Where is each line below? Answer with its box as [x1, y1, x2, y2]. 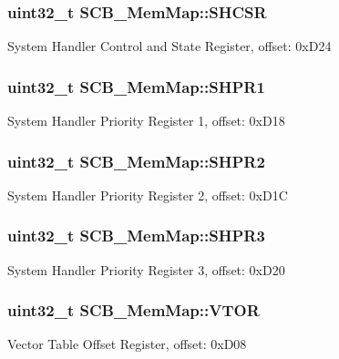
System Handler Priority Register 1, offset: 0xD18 [7, 111, 285, 130]
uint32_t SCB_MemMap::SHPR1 [7, 75, 265, 97]
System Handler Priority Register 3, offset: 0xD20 [7, 260, 285, 279]
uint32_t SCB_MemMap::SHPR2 [7, 149, 265, 172]
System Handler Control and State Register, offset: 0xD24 [7, 36, 332, 56]
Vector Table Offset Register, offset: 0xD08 [7, 334, 247, 354]
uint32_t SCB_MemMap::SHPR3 [7, 224, 265, 247]
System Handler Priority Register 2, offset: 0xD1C [7, 185, 288, 204]
